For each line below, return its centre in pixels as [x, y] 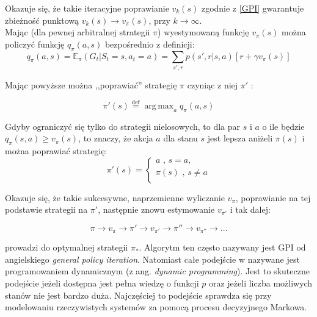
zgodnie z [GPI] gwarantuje [253, 8]
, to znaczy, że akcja [116, 138]
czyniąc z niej [213, 84]
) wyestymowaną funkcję [203, 32]
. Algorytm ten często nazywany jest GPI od [222, 247]
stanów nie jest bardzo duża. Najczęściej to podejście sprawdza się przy [138, 295]
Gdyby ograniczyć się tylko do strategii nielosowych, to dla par [123, 126]
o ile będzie [283, 126]
